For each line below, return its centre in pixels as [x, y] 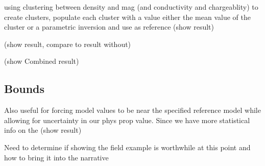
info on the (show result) [43, 130]
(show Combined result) [42, 61]
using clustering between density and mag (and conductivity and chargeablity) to [131, 7]
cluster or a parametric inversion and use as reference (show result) [109, 27]
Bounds [25, 89]
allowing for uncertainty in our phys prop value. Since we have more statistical [127, 120]
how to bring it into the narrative [56, 157]
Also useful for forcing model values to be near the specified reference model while [132, 110]
